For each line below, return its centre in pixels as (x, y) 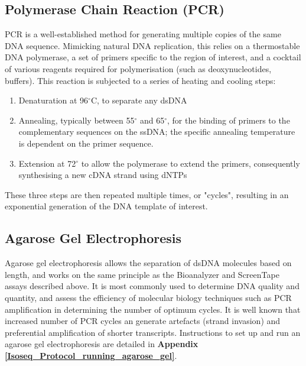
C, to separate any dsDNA (139, 100)
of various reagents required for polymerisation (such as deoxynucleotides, (138, 68)
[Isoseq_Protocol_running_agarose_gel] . (91, 355)
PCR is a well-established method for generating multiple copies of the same (143, 34)
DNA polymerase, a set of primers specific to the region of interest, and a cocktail (153, 57)
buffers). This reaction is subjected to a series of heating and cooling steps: (140, 80)
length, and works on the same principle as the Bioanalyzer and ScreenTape (142, 274)
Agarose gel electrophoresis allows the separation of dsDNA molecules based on (148, 263)
